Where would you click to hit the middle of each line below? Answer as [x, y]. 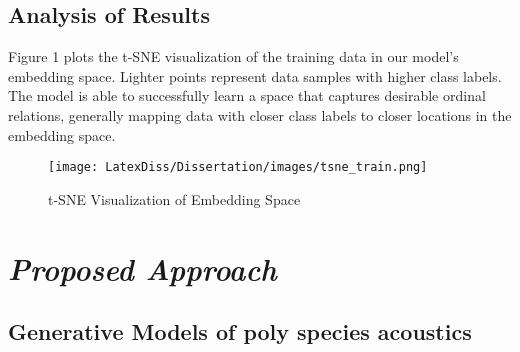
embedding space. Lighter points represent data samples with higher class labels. [255, 75]
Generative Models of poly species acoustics [240, 331]
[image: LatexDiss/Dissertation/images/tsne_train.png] [238, 167]
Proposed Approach [142, 268]
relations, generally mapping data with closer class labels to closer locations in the [260, 114]
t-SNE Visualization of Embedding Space [174, 198]
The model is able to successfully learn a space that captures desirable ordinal [247, 95]
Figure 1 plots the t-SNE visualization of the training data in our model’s [233, 56]
